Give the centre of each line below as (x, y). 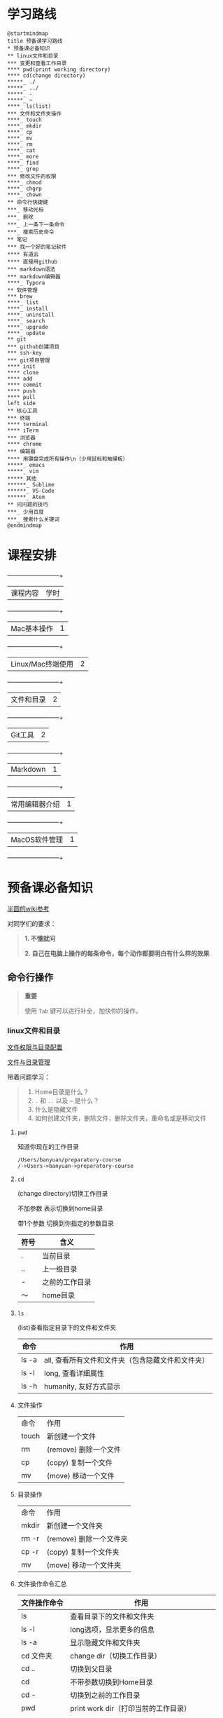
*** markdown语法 (31, 269)
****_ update (26, 333)
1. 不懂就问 (40, 938)
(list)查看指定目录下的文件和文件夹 (67, 1327)
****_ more (23, 156)
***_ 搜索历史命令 (31, 232)
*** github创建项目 (34, 347)
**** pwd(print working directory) (59, 69)
